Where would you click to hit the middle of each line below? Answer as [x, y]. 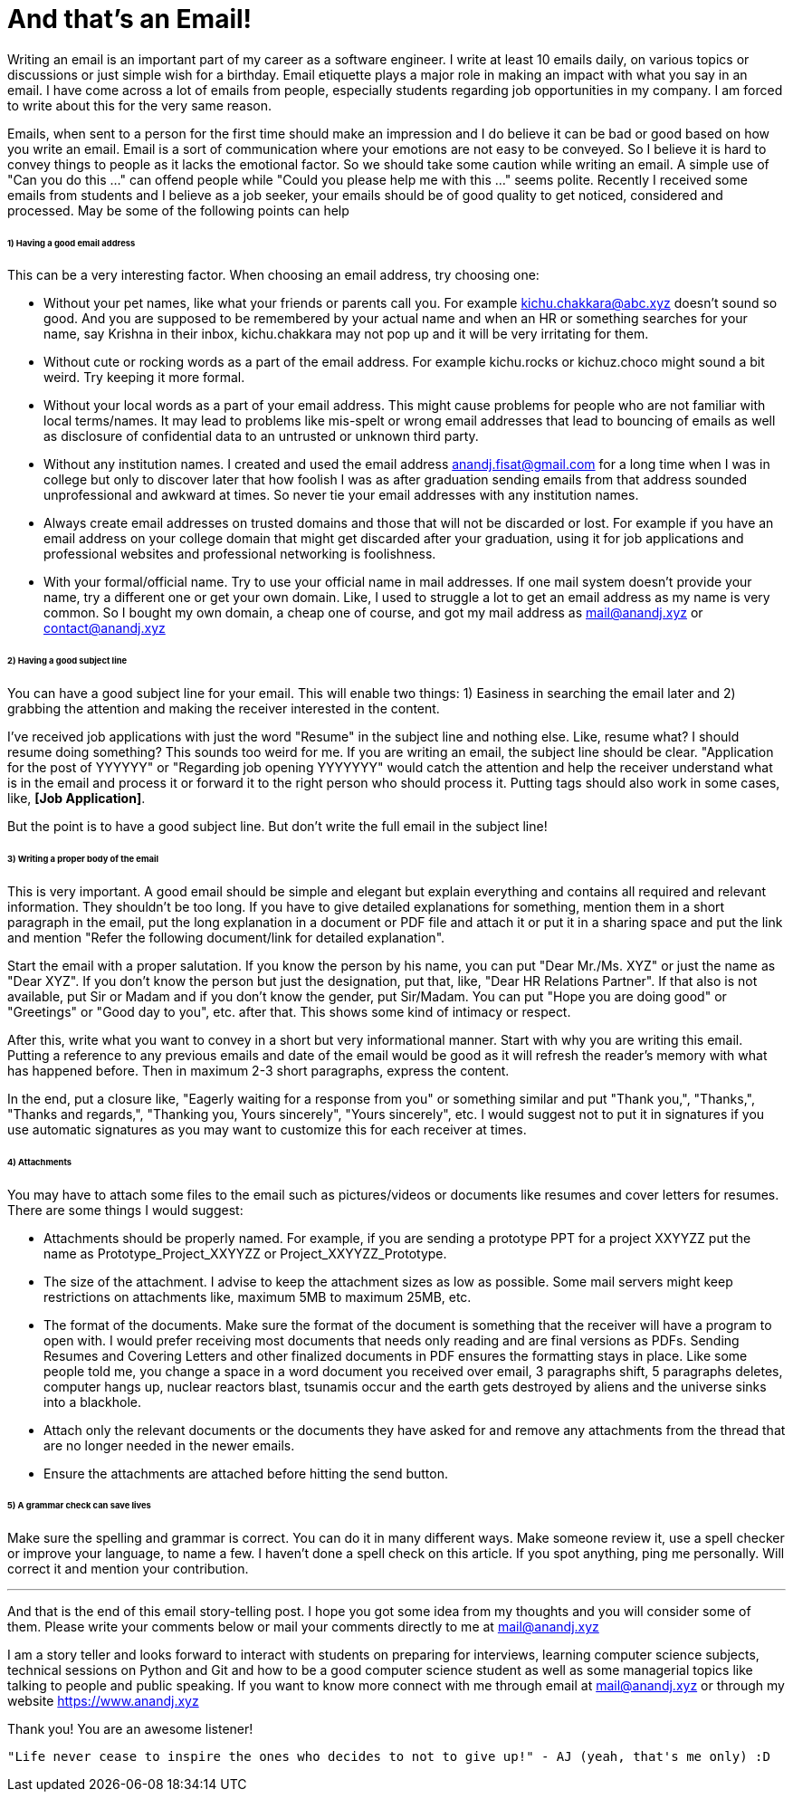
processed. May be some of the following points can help [178, 210]
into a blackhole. [93, 1402]
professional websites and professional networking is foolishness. [240, 554]
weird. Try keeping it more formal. [144, 378]
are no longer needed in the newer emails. [169, 1445]
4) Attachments [40, 1162]
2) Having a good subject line [67, 661]
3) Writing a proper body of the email [83, 858]
